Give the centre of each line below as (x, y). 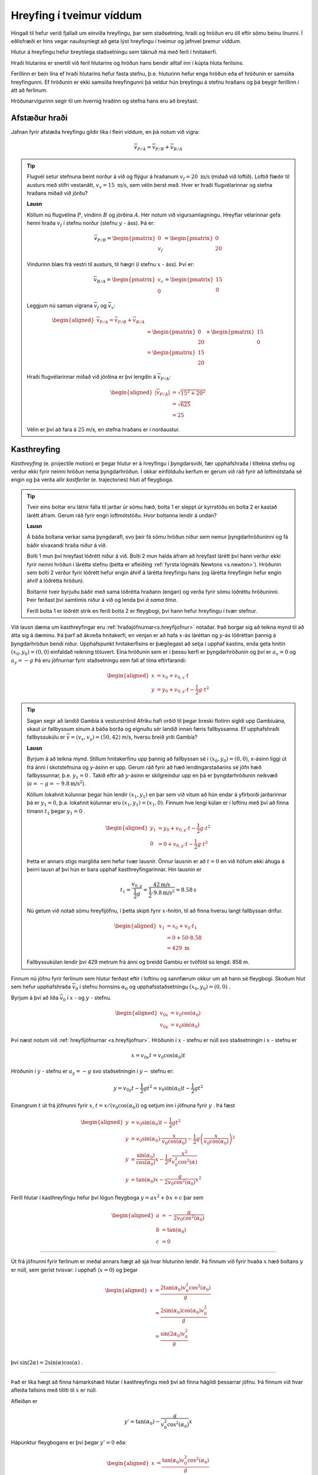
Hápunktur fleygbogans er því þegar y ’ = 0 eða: (69, 1443)
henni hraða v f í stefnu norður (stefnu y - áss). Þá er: (91, 224)
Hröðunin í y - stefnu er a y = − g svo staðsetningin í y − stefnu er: (92, 1072)
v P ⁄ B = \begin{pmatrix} (125, 239)
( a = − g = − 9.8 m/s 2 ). (56, 783)
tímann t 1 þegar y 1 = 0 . (56, 812)
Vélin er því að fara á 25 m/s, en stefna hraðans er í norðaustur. (103, 429)
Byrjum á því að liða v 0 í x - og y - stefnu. (61, 998)
